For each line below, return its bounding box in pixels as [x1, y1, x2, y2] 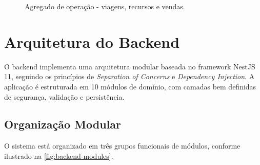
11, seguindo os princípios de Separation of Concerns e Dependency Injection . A [4, 71, 255, 82]
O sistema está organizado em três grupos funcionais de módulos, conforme [4, 140, 241, 151]
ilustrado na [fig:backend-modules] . [4, 150, 113, 161]
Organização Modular [4, 116, 121, 132]
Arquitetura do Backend [4, 31, 180, 52]
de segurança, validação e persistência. [4, 91, 125, 102]
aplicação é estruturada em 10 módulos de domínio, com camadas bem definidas [4, 81, 256, 91]
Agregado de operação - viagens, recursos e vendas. [25, 1, 185, 11]
